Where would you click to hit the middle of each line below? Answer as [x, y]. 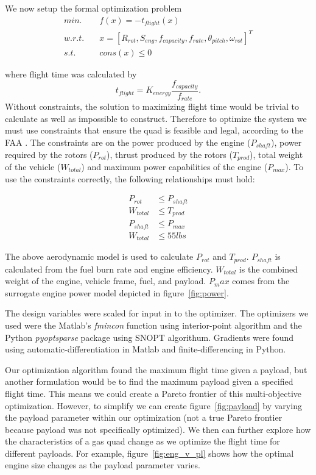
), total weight [276, 154]
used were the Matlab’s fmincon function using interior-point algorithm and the [153, 325]
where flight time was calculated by [71, 73]
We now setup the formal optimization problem [93, 8]
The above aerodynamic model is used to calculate [99, 256]
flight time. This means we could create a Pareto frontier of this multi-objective [153, 393]
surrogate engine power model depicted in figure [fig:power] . [117, 292]
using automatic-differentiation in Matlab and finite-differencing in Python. [146, 349]
